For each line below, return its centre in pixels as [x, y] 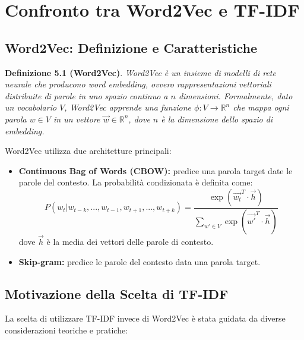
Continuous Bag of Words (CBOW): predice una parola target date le [156, 170]
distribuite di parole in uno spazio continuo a [86, 95]
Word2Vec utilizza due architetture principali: [88, 151]
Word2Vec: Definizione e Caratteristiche [131, 47]
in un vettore [77, 119]
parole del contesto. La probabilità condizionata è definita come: [136, 182]
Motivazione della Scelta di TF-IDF [117, 293]
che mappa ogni [261, 107]
